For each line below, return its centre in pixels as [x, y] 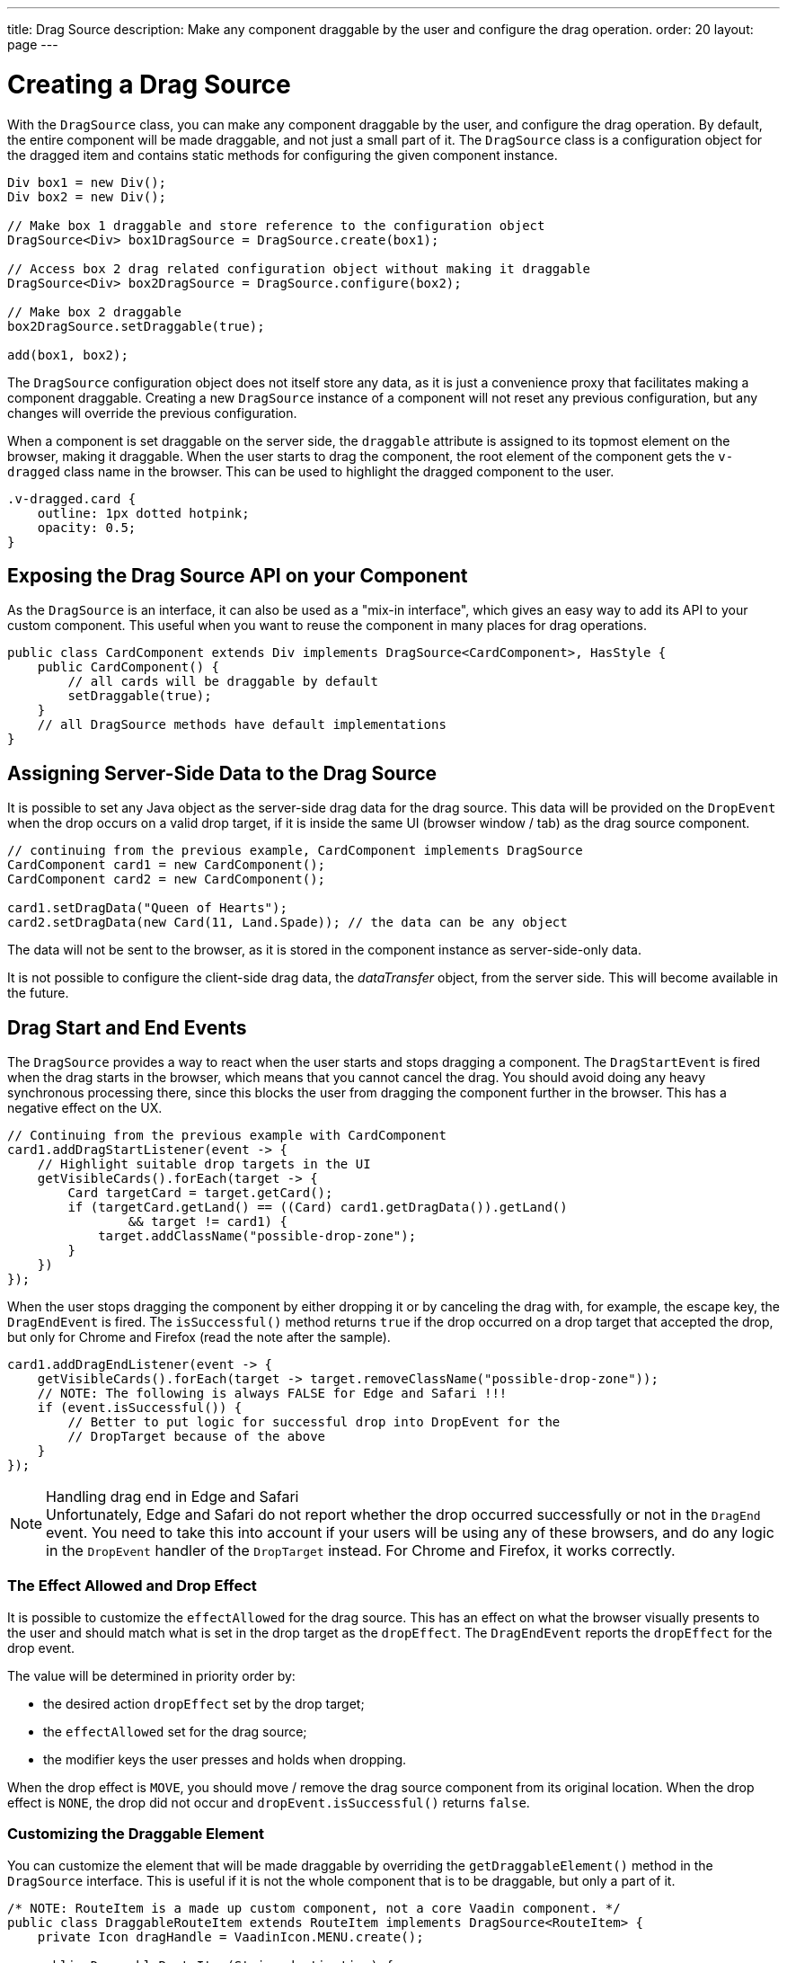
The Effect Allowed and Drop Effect [132, 1586]
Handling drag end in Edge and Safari [172, 1497]
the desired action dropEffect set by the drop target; [204, 1703]
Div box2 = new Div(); [87, 196]
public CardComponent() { [128, 667]
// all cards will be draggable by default [223, 682]
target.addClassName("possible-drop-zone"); [257, 1236]
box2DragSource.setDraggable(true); [136, 326]
